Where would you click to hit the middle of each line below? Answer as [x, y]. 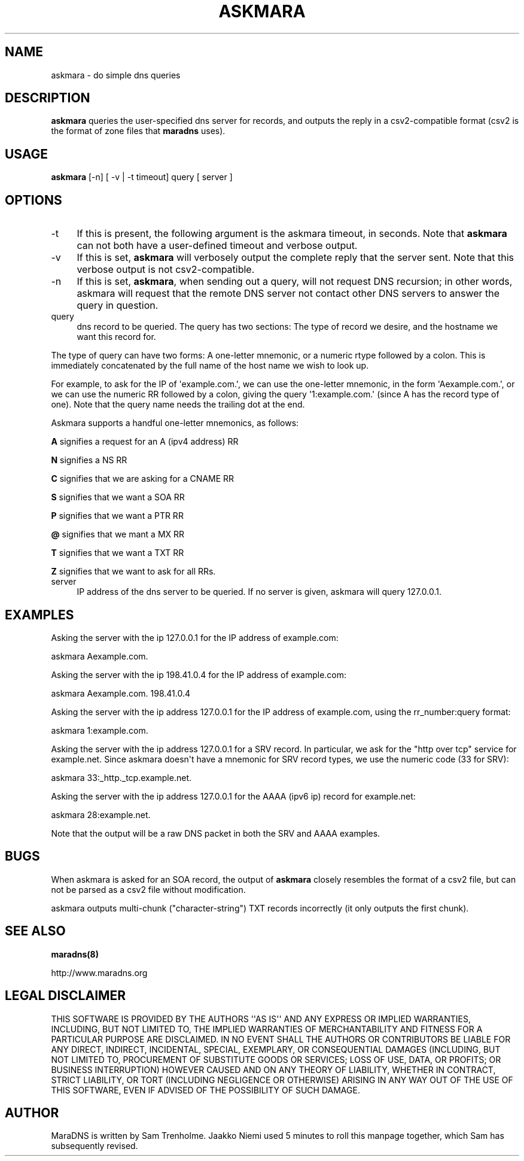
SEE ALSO [35, 931]
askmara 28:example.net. [101, 814]
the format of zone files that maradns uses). [138, 131]
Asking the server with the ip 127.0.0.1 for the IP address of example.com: [195, 637]
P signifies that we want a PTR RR [117, 516]
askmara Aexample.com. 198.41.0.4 [121, 693]
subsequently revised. [95, 1146]
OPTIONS [33, 200]
